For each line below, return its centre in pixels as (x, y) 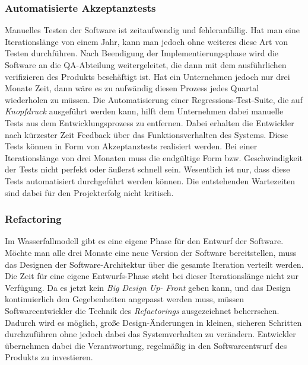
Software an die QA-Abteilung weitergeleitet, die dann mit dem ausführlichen (146, 65)
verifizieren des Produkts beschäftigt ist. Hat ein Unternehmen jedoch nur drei (147, 76)
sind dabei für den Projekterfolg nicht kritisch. (89, 192)
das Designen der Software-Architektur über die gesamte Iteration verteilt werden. (154, 264)
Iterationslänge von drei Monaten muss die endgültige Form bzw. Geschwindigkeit (154, 157)
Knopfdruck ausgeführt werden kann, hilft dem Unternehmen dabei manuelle (144, 111)
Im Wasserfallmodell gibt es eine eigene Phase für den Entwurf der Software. (144, 241)
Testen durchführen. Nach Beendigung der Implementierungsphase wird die (142, 53)
